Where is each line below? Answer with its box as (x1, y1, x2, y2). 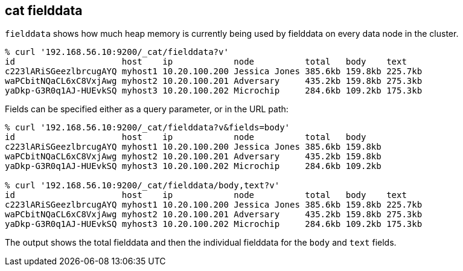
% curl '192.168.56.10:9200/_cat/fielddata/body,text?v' (5, 180, 280, 191)
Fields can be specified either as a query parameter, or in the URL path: (5, 104, 289, 115)
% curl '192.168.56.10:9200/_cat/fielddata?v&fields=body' (5, 123, 290, 133)
